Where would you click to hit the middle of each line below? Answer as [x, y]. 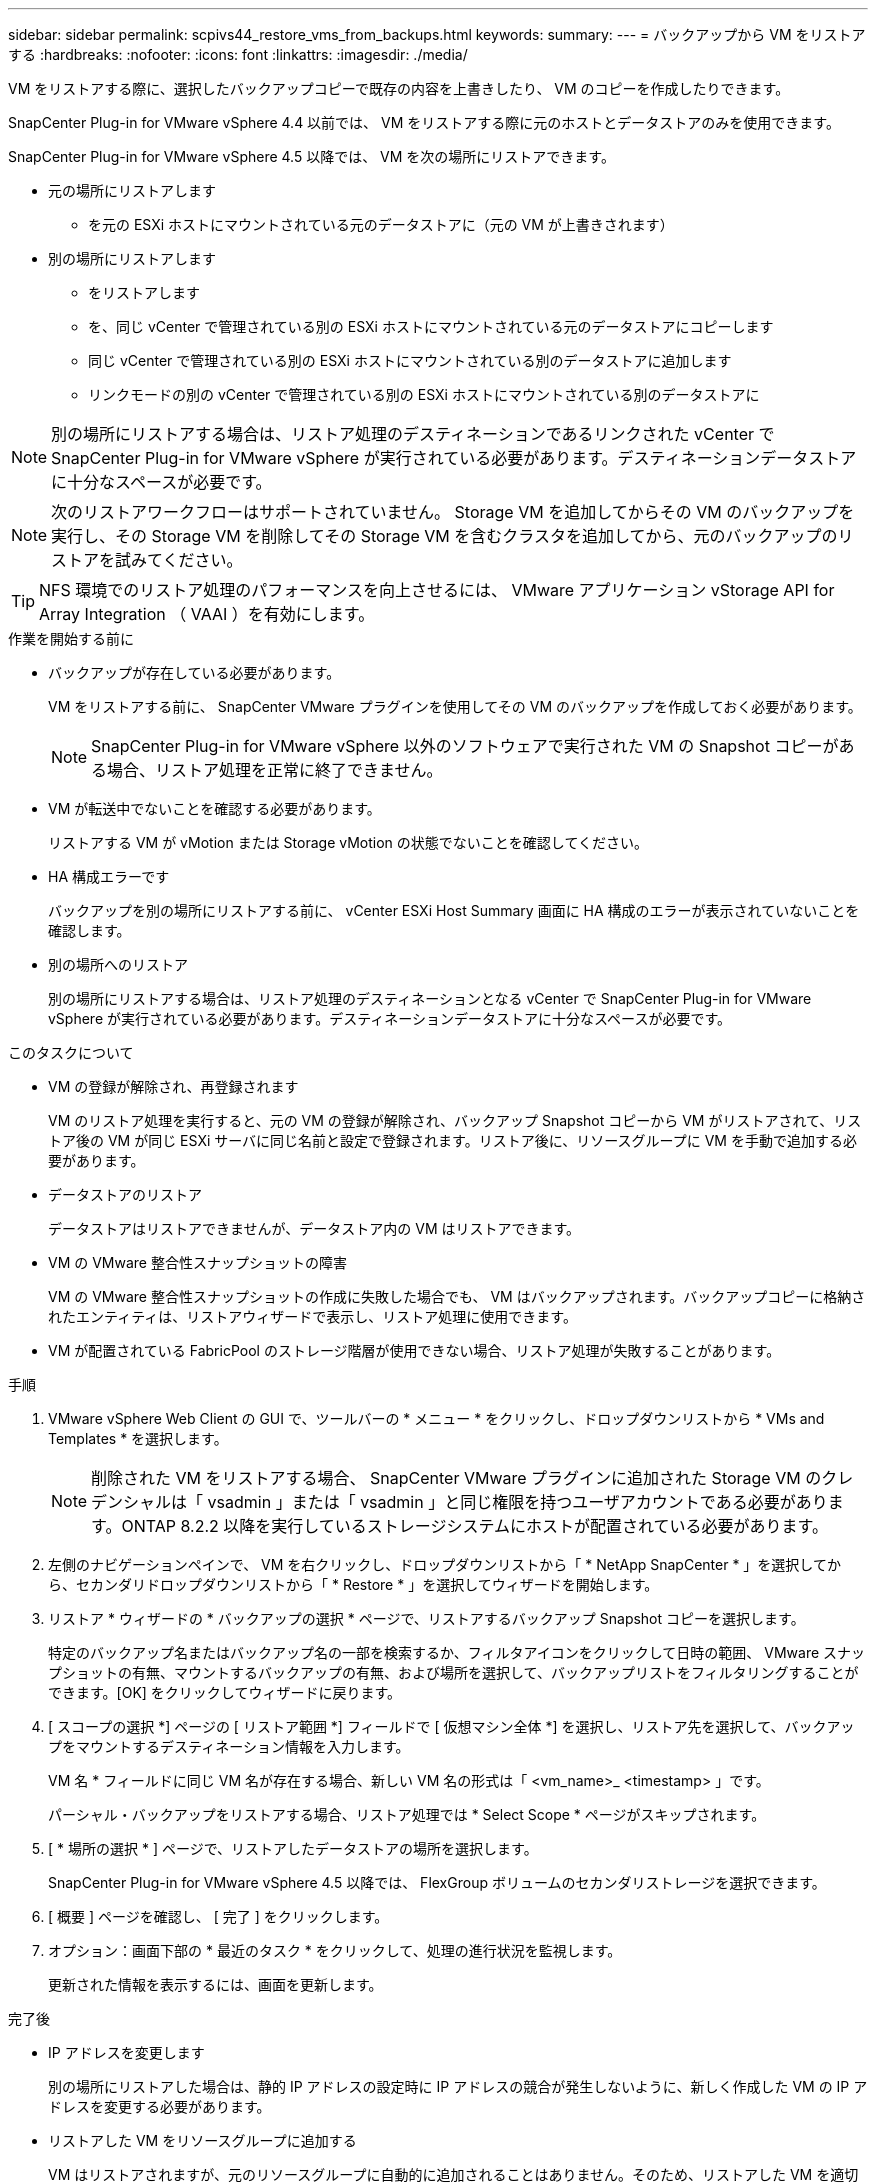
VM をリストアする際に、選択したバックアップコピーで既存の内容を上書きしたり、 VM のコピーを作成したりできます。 [399, 88]
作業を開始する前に [71, 638]
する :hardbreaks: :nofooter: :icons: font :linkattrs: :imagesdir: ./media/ [238, 54]
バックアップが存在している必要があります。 [194, 672]
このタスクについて [71, 1052]
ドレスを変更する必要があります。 [159, 2106]
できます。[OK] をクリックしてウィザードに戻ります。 [225, 1692]
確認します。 [89, 930]
